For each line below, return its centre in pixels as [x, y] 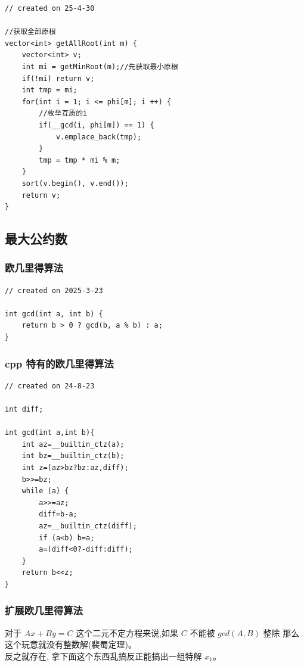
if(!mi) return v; [58, 78]
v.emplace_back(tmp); [99, 137]
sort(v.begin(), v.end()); [75, 183]
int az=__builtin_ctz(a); [73, 444]
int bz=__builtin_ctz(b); [73, 456]
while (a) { [45, 491]
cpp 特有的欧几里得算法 [59, 363]
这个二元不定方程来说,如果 [127, 632]
